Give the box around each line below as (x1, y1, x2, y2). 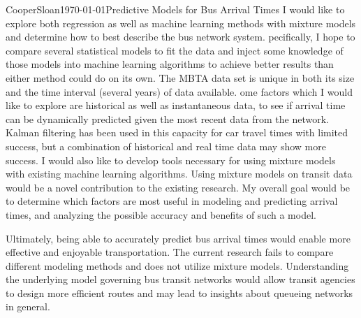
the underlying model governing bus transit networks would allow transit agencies (6, 272, 355, 287)
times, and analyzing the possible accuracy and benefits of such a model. (6, 207, 316, 222)
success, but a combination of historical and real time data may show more (6, 138, 326, 153)
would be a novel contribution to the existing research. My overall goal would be (6, 180, 351, 194)
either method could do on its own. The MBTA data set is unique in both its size (6, 70, 355, 85)
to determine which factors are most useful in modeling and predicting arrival (6, 194, 338, 208)
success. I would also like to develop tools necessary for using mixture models (6, 152, 336, 167)
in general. (6, 299, 50, 314)
